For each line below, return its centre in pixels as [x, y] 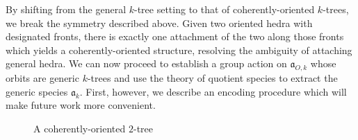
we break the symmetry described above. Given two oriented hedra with [159, 23]
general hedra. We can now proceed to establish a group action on [146, 63]
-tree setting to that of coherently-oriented [224, 9]
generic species [37, 91]
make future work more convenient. [81, 105]
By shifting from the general [66, 9]
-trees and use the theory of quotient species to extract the [212, 78]
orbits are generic [42, 78]
